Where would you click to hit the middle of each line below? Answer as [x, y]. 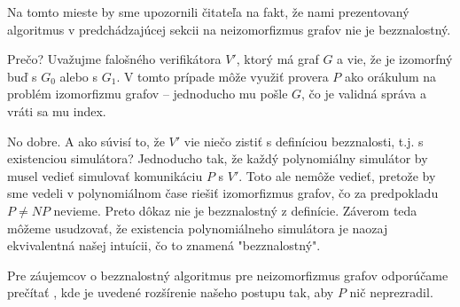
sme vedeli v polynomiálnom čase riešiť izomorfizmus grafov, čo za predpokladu [223, 193]
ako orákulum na [391, 76]
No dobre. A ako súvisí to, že [86, 141]
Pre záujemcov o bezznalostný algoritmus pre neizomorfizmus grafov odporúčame [228, 275]
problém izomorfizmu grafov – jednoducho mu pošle [148, 94]
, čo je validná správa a [364, 94]
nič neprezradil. [391, 292]
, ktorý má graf [277, 59]
